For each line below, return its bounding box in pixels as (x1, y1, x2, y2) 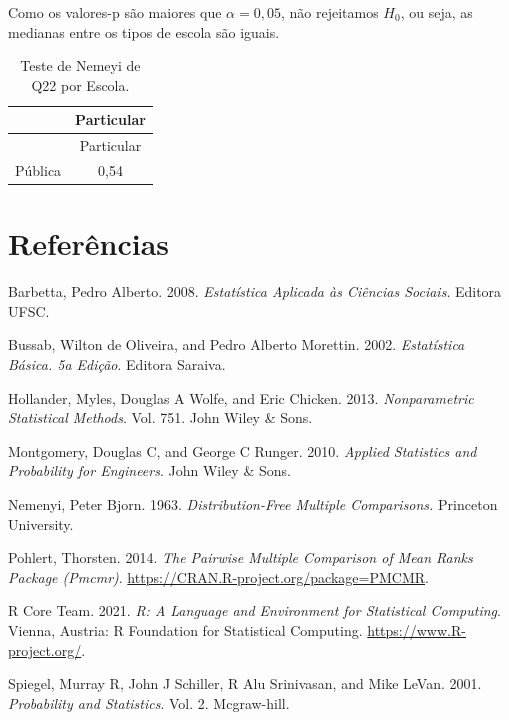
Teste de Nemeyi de (20, 55, 141, 76)
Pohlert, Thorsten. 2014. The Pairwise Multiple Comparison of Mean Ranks (8, 547, 473, 568)
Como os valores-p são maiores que (8, 2, 222, 22)
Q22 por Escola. (31, 74, 130, 95)
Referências (8, 223, 170, 264)
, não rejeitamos (280, 2, 379, 22)
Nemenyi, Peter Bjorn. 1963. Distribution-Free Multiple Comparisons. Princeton (8, 494, 498, 515)
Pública (15, 160, 62, 181)
